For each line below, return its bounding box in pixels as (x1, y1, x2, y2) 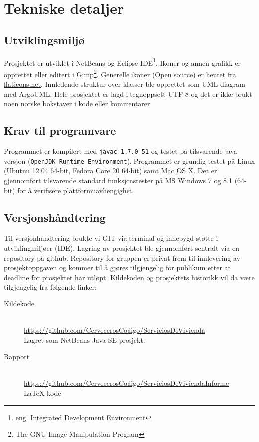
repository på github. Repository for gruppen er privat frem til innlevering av (4, 252, 241, 263)
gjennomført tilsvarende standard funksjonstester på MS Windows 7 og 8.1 (4, 175, 232, 185)
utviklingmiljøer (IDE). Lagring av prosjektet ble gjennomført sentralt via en (4, 242, 239, 253)
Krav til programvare (4, 123, 116, 138)
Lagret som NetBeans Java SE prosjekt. (24, 334, 145, 345)
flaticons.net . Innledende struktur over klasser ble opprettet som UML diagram (4, 79, 245, 89)
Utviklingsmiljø (4, 32, 85, 47)
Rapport (4, 351, 30, 362)
